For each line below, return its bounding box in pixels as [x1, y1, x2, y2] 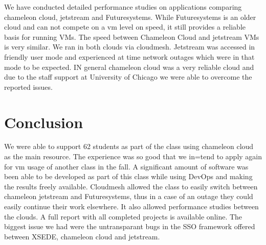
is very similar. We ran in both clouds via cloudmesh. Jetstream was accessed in [4, 41, 255, 52]
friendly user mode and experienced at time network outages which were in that [4, 51, 255, 62]
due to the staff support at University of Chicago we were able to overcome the [4, 71, 252, 82]
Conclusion [4, 111, 83, 132]
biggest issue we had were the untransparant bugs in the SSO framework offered [4, 221, 255, 232]
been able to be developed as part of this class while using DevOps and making [4, 171, 253, 182]
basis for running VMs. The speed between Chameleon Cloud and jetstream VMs [4, 31, 259, 42]
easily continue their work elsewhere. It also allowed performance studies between [4, 201, 259, 212]
